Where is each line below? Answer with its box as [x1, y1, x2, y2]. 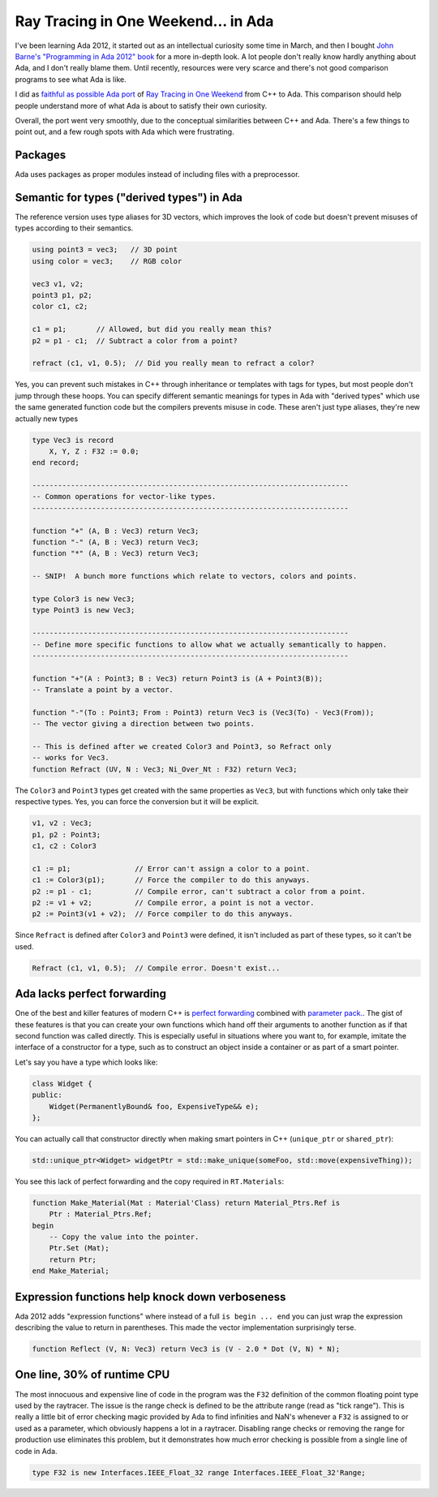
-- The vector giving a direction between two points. [32, 719, 255, 729]
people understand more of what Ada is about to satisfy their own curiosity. [15, 101, 268, 110]
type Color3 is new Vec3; [32, 594, 135, 604]
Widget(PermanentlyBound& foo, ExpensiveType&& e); [49, 1102, 260, 1111]
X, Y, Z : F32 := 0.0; [49, 446, 140, 456]
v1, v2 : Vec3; [32, 819, 92, 828]
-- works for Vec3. [32, 753, 109, 763]
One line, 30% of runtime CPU [15, 1368, 170, 1382]
